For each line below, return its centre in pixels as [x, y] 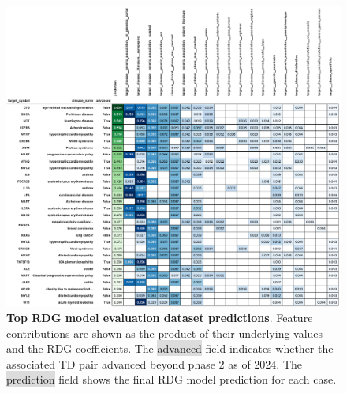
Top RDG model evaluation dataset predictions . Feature [160, 318]
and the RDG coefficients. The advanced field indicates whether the [170, 348]
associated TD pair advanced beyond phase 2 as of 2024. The [155, 363]
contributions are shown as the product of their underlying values [165, 333]
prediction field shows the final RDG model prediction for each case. [172, 379]
